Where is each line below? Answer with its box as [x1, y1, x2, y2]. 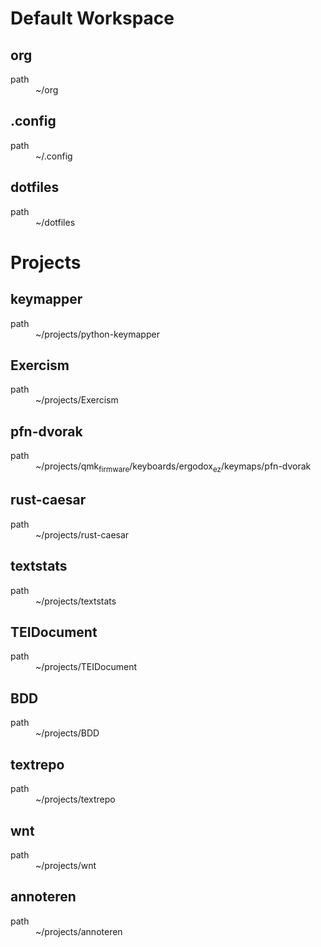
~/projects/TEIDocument [35, 661, 138, 673]
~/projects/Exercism [35, 394, 119, 406]
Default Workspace [10, 7, 175, 30]
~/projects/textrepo [35, 793, 116, 806]
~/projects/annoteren [35, 925, 123, 937]
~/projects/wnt [35, 859, 97, 871]
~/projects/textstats [35, 595, 117, 607]
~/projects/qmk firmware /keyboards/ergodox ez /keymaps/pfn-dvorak [35, 460, 312, 475]
